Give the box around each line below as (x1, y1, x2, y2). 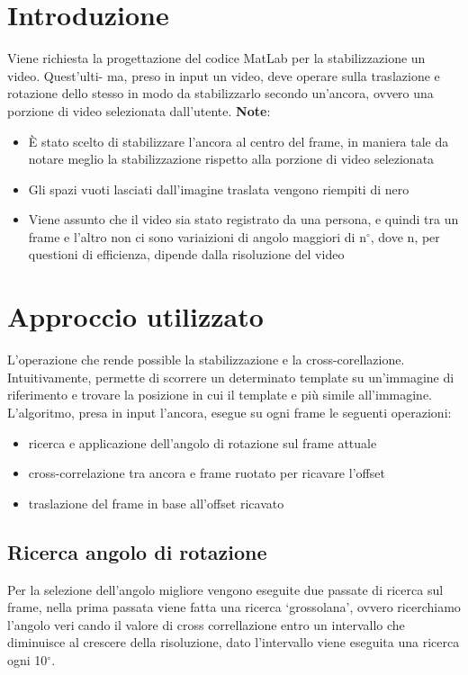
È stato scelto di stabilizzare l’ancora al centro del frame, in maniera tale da (28, 131, 449, 150)
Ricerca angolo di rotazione (7, 537, 267, 565)
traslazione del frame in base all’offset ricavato (28, 493, 284, 512)
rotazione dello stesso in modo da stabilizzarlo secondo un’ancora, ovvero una (7, 84, 434, 103)
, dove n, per (370, 227, 440, 246)
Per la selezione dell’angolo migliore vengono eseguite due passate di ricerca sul (7, 580, 444, 598)
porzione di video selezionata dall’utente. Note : (7, 101, 271, 120)
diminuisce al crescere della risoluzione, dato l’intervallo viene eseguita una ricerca (7, 633, 460, 652)
